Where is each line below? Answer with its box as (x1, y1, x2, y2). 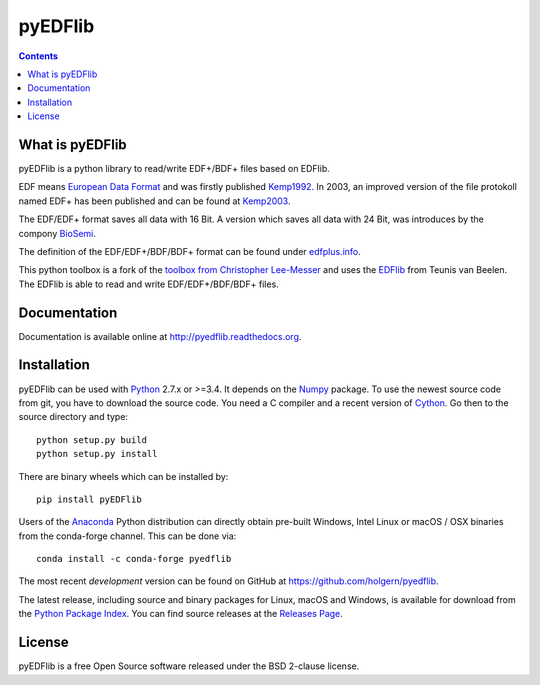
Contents (18, 50, 59, 62)
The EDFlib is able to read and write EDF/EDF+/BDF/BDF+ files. (18, 278, 279, 290)
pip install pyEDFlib (36, 493, 142, 505)
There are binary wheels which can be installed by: (18, 470, 229, 482)
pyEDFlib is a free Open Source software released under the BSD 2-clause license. (18, 660, 360, 672)
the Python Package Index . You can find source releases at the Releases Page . (18, 608, 344, 620)
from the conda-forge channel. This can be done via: (18, 530, 237, 542)
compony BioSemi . (18, 227, 97, 239)
